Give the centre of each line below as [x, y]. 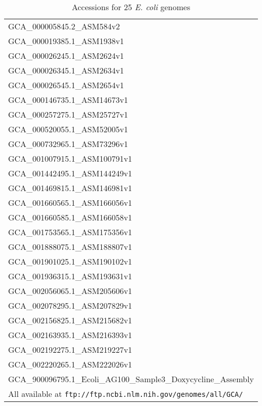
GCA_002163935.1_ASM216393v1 [70, 335]
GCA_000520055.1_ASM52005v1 [68, 129]
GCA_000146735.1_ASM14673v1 [68, 100]
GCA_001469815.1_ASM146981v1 [70, 188]
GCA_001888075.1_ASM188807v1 [70, 247]
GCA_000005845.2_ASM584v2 [64, 26]
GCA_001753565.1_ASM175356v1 [70, 232]
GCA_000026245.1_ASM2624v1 [66, 56]
